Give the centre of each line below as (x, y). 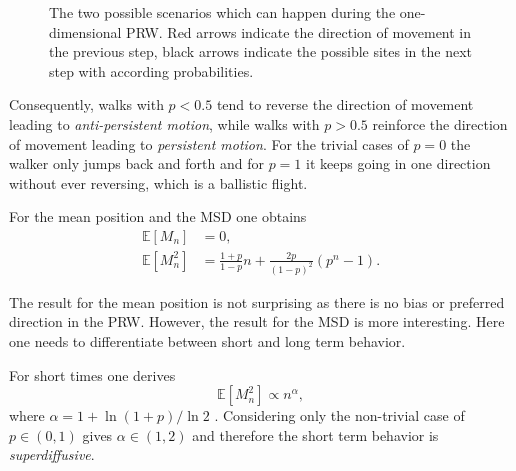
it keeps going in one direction (398, 163)
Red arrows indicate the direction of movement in (319, 31)
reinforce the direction (440, 123)
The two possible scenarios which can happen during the (222, 12)
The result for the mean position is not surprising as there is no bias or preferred (257, 301)
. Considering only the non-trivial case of (339, 415)
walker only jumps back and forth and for (136, 163)
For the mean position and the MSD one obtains (158, 216)
